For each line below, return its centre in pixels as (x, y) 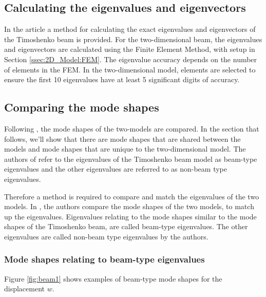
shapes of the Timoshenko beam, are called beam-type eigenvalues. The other (126, 226)
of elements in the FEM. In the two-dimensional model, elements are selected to (130, 69)
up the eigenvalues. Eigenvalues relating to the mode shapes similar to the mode (130, 216)
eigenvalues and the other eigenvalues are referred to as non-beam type (116, 169)
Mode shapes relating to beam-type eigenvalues (104, 259)
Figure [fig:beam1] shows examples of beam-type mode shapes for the (113, 278)
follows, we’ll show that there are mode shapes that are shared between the (122, 138)
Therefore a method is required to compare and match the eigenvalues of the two (132, 196)
